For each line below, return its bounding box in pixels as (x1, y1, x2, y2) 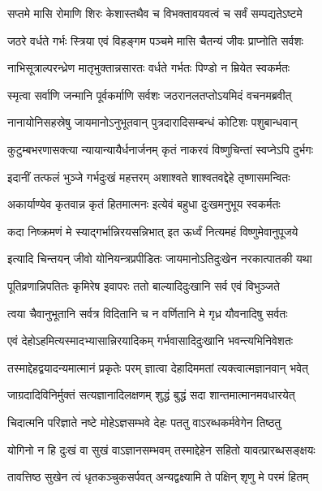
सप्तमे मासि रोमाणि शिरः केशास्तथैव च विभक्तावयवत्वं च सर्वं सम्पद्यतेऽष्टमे (7, 5, 303, 21)
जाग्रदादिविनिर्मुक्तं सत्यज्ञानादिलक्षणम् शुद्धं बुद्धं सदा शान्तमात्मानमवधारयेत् (7, 386, 295, 403)
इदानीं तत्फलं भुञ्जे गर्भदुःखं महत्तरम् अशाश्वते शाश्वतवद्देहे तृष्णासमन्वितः (7, 168, 290, 185)
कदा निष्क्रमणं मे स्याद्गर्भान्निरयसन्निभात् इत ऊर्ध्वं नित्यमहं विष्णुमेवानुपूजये (7, 222, 298, 239)
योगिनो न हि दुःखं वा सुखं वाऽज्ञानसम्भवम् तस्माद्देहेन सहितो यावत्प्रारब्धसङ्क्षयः (7, 441, 316, 458)
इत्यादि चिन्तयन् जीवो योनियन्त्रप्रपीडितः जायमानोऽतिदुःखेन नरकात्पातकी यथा (7, 250, 312, 267)
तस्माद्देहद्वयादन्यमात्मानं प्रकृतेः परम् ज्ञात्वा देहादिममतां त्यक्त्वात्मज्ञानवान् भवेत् (7, 359, 309, 376)
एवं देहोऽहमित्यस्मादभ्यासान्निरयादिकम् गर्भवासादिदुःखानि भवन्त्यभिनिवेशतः (7, 332, 294, 349)
